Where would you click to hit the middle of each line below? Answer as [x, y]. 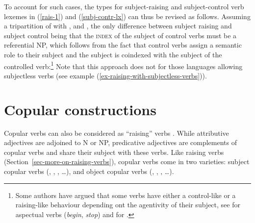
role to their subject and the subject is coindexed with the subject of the [113, 54]
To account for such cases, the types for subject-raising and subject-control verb [124, 6]
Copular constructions [80, 109]
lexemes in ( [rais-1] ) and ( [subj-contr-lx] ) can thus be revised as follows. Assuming [127, 16]
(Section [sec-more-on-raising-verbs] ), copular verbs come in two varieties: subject [127, 161]
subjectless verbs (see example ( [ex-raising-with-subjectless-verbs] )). [105, 75]
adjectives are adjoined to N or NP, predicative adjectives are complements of [120, 142]
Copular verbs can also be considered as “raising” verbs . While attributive [116, 133]
